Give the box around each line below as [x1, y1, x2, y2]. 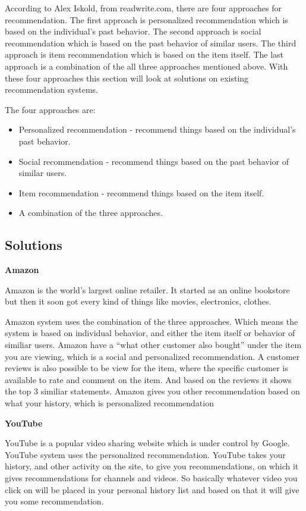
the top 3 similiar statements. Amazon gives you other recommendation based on [5, 385, 300, 397]
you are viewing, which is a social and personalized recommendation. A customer [5, 350, 300, 362]
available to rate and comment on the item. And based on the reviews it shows [5, 373, 292, 385]
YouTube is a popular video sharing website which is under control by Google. [5, 437, 290, 449]
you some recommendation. [5, 495, 104, 507]
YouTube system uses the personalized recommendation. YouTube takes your [5, 448, 286, 460]
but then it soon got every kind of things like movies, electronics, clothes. [5, 295, 272, 308]
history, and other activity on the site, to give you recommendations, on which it [5, 460, 299, 472]
